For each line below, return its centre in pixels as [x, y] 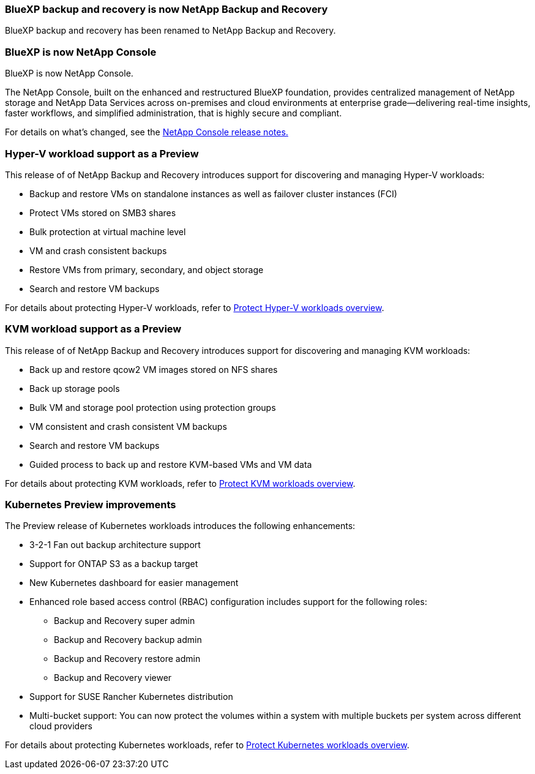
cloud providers [61, 726]
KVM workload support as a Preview [93, 329]
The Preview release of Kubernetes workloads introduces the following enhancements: [180, 526]
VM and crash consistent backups [98, 250]
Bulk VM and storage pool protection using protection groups [153, 407]
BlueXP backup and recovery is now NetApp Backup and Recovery [166, 9]
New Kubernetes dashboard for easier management [134, 583]
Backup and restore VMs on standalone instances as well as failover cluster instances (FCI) [213, 193]
